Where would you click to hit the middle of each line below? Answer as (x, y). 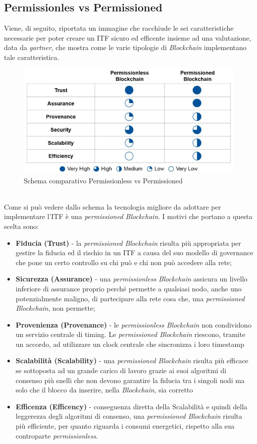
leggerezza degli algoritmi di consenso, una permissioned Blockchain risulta (129, 416)
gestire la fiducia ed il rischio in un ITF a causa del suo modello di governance (134, 252)
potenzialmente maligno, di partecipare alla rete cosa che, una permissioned (130, 298)
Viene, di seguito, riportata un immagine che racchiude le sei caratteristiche (119, 28)
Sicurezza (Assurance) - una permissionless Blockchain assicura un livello (131, 279)
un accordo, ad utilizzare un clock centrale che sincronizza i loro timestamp (130, 344)
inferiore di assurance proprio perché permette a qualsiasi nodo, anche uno (128, 288)
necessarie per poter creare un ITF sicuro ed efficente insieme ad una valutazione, (128, 37)
